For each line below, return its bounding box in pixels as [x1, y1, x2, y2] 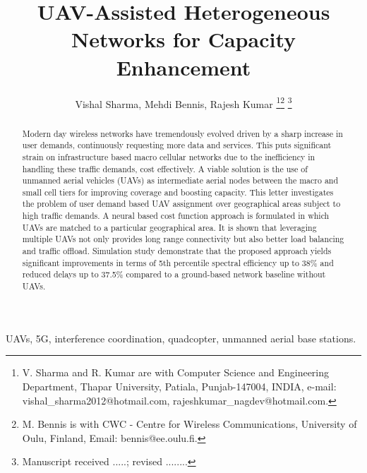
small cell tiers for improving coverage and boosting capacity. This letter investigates [22, 186, 334, 198]
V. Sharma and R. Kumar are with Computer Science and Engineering [22, 365, 330, 380]
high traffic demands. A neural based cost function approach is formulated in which [22, 210, 330, 222]
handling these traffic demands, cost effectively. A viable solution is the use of [22, 162, 308, 174]
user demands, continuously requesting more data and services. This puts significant [22, 139, 332, 151]
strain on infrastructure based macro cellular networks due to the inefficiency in [22, 150, 315, 162]
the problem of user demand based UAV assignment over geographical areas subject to [22, 198, 341, 210]
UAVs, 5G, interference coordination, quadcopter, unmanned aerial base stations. [6, 330, 356, 345]
